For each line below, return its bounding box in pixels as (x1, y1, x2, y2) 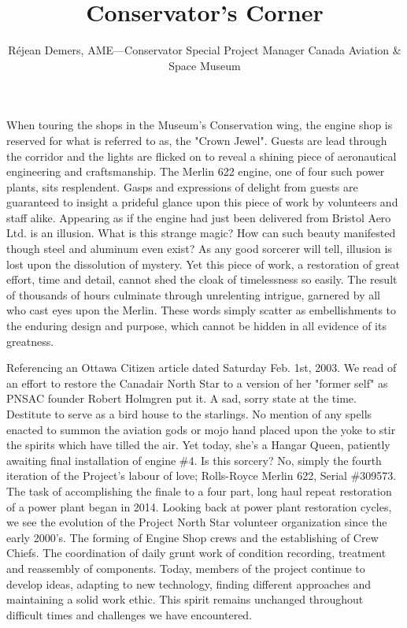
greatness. (6, 333, 54, 349)
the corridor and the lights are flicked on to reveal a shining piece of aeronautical (6, 147, 397, 164)
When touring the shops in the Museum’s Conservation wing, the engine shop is (6, 117, 393, 133)
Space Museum (168, 57, 241, 73)
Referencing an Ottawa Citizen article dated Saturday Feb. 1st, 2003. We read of (6, 359, 397, 376)
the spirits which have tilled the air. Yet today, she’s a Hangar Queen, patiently (6, 437, 390, 453)
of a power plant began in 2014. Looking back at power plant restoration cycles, (6, 498, 392, 515)
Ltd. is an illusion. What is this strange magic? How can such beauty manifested (6, 225, 396, 241)
